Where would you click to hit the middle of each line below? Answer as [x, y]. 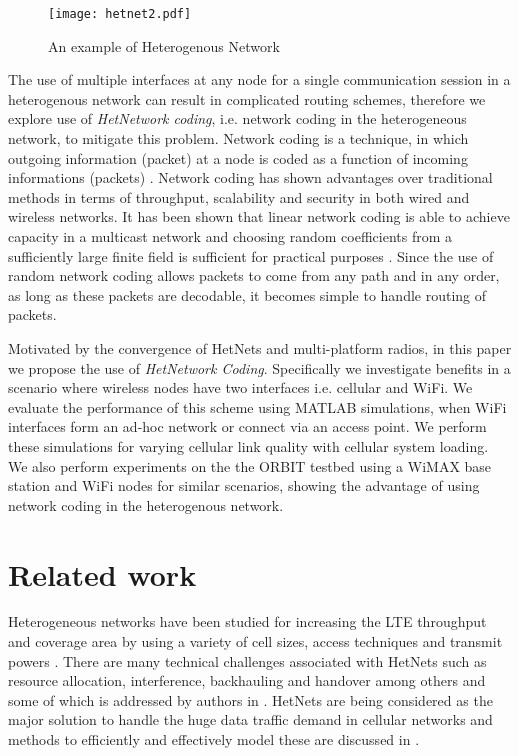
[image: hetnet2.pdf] [120, 14]
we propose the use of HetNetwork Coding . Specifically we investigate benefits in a [259, 367]
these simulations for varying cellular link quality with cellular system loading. [248, 445]
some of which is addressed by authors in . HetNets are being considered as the [250, 699]
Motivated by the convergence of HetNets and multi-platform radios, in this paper [260, 347]
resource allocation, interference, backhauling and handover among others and [247, 680]
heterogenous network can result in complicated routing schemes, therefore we [247, 98]
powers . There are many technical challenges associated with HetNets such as [247, 660]
